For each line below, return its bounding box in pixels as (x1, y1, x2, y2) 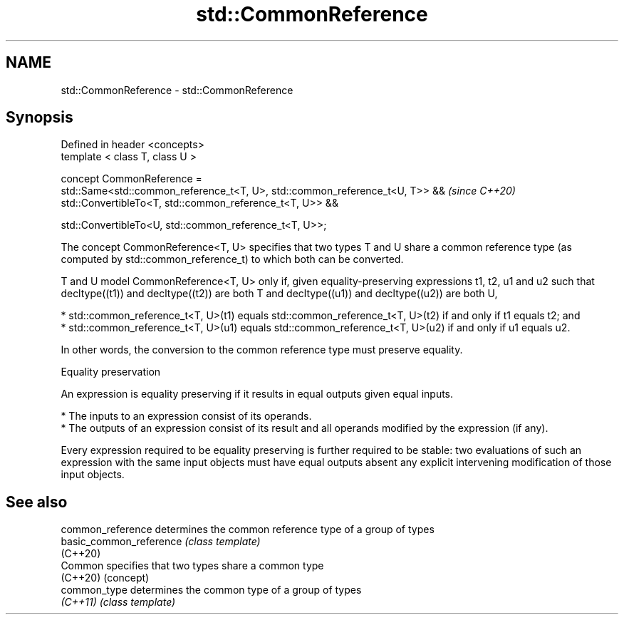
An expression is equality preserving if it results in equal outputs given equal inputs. (61, 388, 454, 401)
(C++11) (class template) (61, 596, 176, 609)
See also (6, 492, 68, 511)
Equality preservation (61, 366, 161, 378)
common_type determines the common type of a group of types (61, 584, 362, 596)
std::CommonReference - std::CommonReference (61, 83, 293, 96)
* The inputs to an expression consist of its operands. (61, 410, 312, 423)
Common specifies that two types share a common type (61, 559, 324, 572)
